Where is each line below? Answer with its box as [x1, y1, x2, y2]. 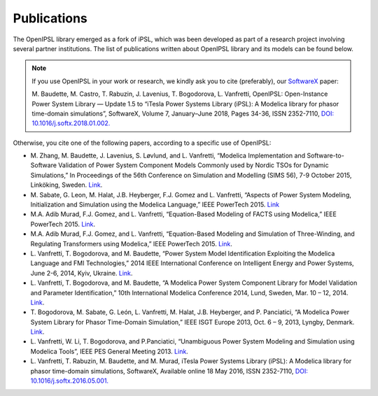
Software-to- [307, 151, 344, 160]
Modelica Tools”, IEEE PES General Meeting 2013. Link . [30, 347, 188, 355]
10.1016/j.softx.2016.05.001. [30, 376, 108, 385]
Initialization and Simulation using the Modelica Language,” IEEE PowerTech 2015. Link [30, 200, 280, 209]
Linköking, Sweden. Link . [30, 181, 103, 189]
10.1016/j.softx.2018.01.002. [31, 119, 111, 127]
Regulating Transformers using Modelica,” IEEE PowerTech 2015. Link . [30, 239, 232, 248]
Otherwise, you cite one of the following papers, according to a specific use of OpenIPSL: [13, 139, 272, 147]
